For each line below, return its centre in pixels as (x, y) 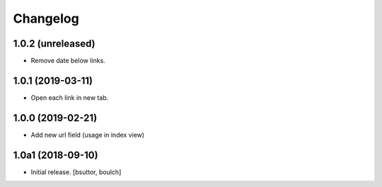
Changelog (46, 18)
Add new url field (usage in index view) (88, 135)
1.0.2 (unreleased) (54, 44)
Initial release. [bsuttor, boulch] (76, 172)
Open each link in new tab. (70, 97)
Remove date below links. (68, 61)
